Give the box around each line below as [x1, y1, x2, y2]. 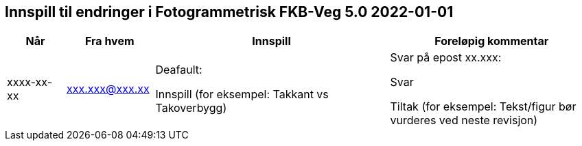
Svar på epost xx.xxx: [390, 50, 502, 65]
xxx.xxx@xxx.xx [67, 82, 150, 96]
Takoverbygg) [155, 101, 227, 115]
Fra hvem [84, 34, 135, 48]
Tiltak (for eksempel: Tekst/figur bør [390, 100, 577, 114]
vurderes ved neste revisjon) [390, 113, 538, 128]
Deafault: [155, 63, 202, 77]
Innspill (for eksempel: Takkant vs [155, 87, 329, 102]
